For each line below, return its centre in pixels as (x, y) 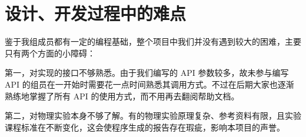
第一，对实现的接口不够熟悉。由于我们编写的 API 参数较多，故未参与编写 (147, 73)
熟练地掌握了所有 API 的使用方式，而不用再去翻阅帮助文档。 (122, 96)
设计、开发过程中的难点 (96, 13)
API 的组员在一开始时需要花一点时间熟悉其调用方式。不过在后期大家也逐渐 (149, 84)
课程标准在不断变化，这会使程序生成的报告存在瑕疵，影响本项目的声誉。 (145, 127)
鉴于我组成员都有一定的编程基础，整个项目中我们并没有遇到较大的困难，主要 (153, 41)
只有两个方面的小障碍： (50, 53)
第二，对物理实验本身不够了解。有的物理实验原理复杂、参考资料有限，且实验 (153, 116)
